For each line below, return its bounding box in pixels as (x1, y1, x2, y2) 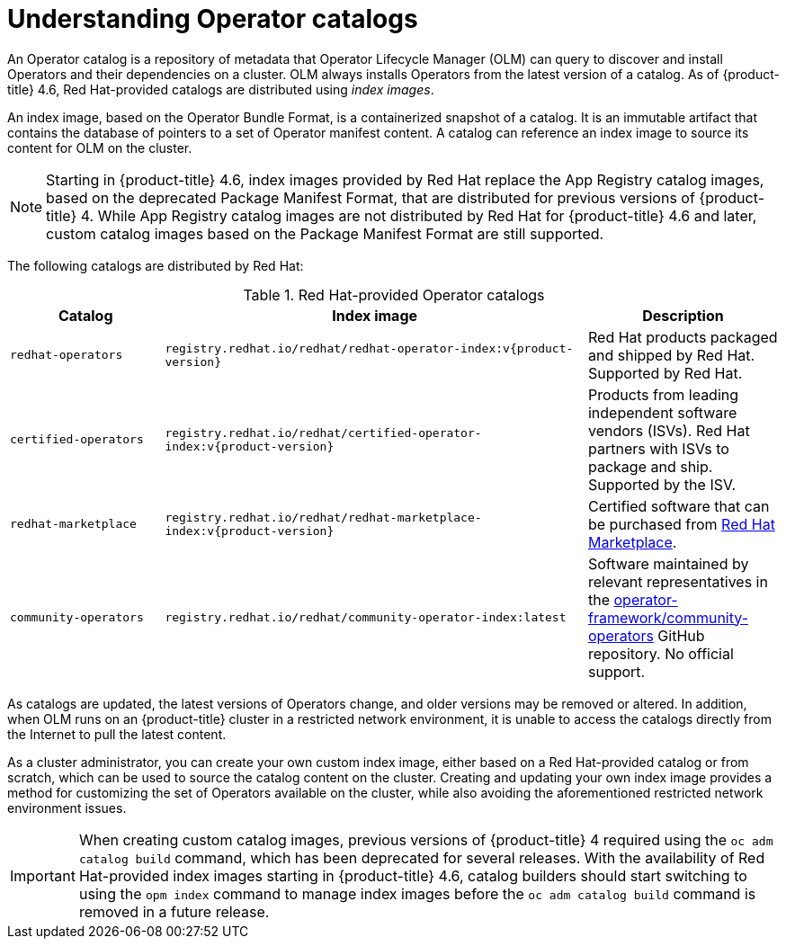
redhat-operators (10, 348, 123, 362)
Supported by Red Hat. (587, 363, 743, 382)
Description (642, 306, 724, 325)
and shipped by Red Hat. (587, 345, 755, 364)
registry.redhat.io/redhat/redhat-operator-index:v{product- (165, 341, 574, 355)
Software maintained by (587, 554, 749, 573)
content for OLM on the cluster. (7, 139, 192, 156)
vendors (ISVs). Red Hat (587, 421, 750, 440)
